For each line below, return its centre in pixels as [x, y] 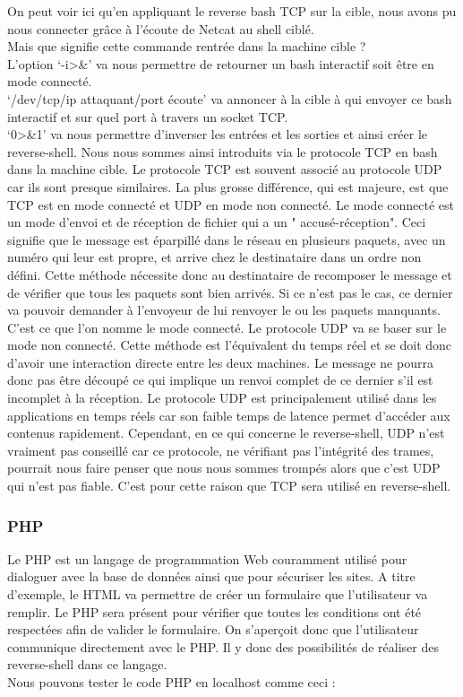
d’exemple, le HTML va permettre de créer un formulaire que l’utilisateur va [218, 594]
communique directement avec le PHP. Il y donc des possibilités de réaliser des [223, 646]
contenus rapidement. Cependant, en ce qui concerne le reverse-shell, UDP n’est [226, 433]
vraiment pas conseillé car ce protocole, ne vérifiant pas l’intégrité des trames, [221, 450]
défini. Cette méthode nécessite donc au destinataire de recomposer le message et [230, 274]
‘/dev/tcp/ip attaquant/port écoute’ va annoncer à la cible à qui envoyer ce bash [230, 98]
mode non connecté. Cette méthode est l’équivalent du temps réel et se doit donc [230, 345]
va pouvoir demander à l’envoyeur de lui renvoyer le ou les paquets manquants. [224, 310]
